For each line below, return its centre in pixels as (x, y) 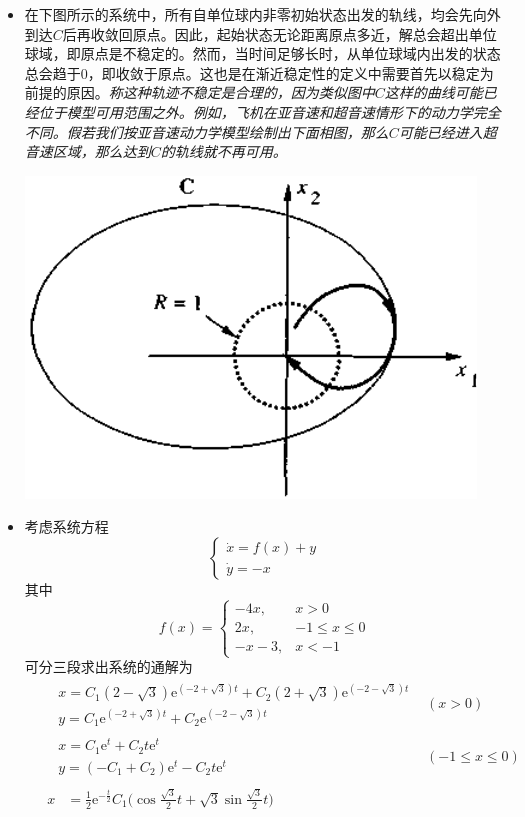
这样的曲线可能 (433, 92)
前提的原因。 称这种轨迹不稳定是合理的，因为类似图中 (199, 92)
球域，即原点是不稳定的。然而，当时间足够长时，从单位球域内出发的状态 (262, 53)
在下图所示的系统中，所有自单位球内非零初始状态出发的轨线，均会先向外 (262, 14)
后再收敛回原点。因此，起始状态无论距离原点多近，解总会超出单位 (279, 33)
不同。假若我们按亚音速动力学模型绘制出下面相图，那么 (206, 131)
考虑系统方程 (66, 526)
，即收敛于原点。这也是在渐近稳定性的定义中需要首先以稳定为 (290, 72)
